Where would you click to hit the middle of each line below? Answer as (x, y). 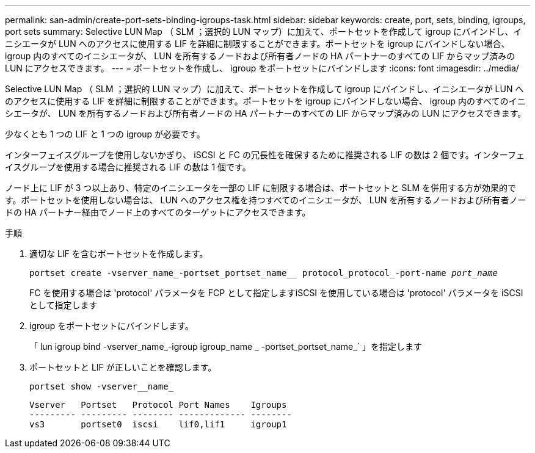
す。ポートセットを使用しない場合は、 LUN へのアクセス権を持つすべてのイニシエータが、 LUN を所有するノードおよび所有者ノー (266, 200)
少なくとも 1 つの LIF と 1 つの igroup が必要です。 (105, 134)
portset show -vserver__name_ (102, 386)
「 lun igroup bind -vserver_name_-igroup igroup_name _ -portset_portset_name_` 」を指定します (226, 346)
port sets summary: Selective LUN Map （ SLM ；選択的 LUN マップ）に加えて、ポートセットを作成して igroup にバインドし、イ (264, 31)
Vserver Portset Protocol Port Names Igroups (158, 405)
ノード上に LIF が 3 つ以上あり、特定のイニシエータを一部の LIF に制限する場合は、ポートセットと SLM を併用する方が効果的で (261, 188)
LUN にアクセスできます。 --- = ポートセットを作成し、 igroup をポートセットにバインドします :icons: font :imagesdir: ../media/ (262, 68)
